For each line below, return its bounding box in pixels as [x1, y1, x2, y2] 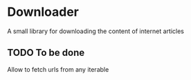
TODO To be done [7, 47, 85, 59]
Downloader [7, 4, 80, 20]
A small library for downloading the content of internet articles [7, 27, 185, 35]
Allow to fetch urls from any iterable [7, 65, 109, 73]
